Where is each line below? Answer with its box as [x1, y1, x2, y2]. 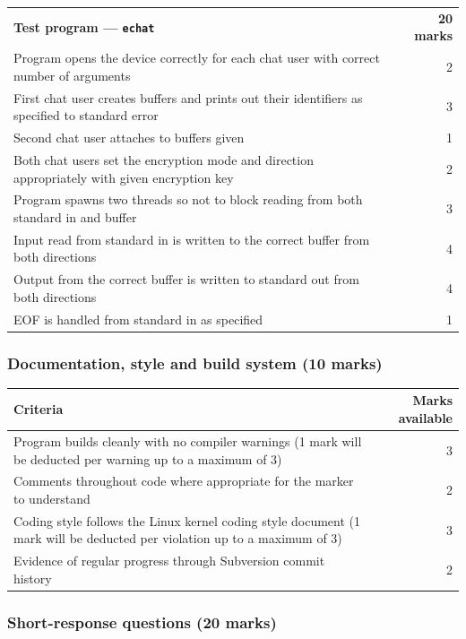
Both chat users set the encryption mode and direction [13, 150, 314, 168]
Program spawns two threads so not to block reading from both [13, 190, 363, 209]
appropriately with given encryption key [13, 168, 234, 186]
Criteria [13, 400, 64, 419]
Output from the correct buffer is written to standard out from [13, 270, 359, 289]
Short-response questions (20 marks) [7, 610, 277, 633]
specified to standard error [13, 106, 159, 125]
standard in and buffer [13, 207, 137, 226]
